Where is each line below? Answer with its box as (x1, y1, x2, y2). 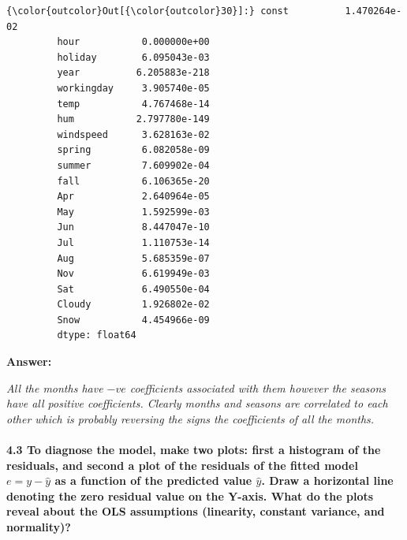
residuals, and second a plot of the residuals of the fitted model (6, 456, 358, 473)
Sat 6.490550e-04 (57, 283, 210, 295)
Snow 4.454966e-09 (57, 314, 210, 326)
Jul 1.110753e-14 (57, 236, 210, 248)
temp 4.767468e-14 (57, 98, 210, 110)
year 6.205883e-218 (57, 67, 210, 79)
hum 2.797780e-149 (57, 114, 210, 125)
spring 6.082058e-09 (57, 144, 210, 156)
